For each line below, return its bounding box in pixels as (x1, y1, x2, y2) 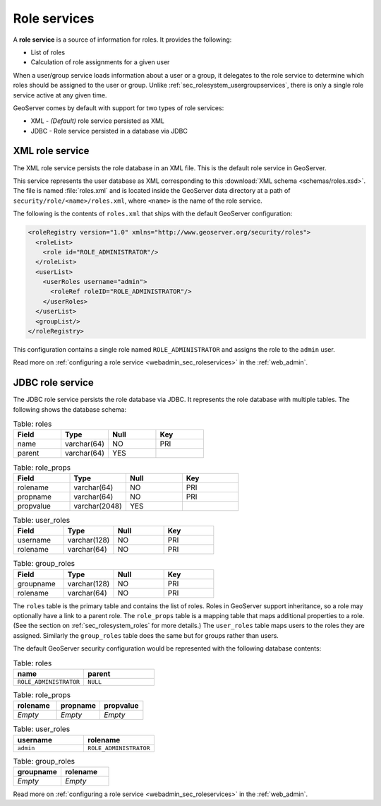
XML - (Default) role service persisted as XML (30, 117, 165, 125)
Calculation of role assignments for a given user (30, 58, 170, 66)
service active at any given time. (13, 90, 107, 99)
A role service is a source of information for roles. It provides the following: (13, 35, 232, 44)
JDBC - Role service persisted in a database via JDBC (30, 126, 188, 135)
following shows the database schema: (13, 405, 127, 413)
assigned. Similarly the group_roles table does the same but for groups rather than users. (13, 631, 279, 639)
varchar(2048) (73, 501, 123, 511)
